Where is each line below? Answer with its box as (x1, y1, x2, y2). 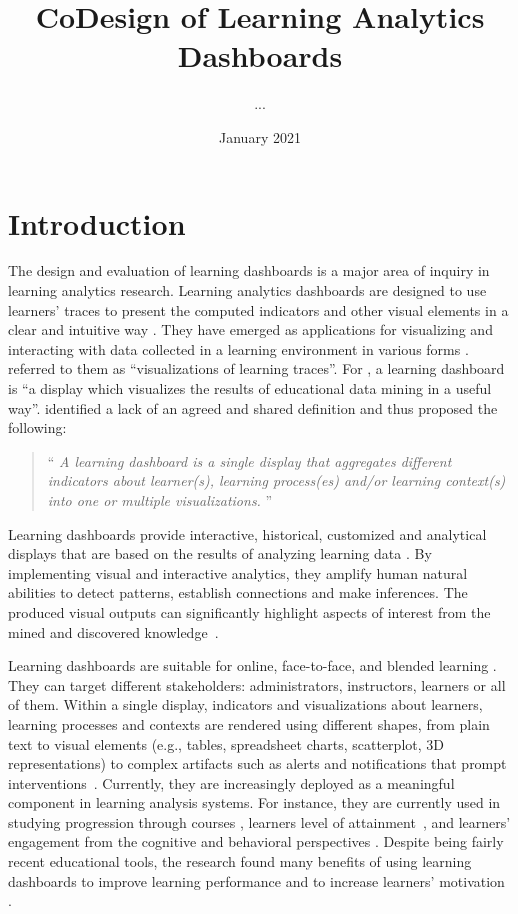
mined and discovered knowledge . (8, 621, 219, 642)
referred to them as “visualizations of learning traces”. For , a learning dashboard (8, 358, 505, 379)
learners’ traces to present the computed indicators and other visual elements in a (8, 299, 509, 320)
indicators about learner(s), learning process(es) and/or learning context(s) (47, 470, 506, 491)
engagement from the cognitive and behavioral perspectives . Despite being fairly (8, 831, 504, 852)
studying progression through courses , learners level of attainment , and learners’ (8, 811, 511, 832)
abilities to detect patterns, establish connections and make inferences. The (8, 582, 468, 603)
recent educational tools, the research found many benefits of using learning (8, 851, 472, 872)
